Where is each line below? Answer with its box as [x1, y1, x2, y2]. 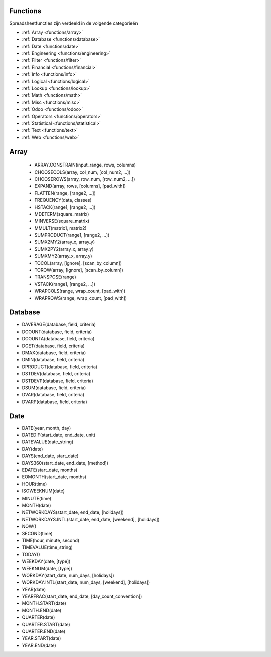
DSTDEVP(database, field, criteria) [22, 378, 93, 384]
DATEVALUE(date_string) [22, 439, 74, 445]
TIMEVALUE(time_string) [22, 544, 73, 550]
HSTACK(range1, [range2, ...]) [34, 204, 96, 210]
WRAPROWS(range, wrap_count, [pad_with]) [34, 295, 127, 301]
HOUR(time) [22, 481, 47, 487]
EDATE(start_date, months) [22, 467, 78, 473]
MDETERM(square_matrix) [34, 211, 89, 217]
